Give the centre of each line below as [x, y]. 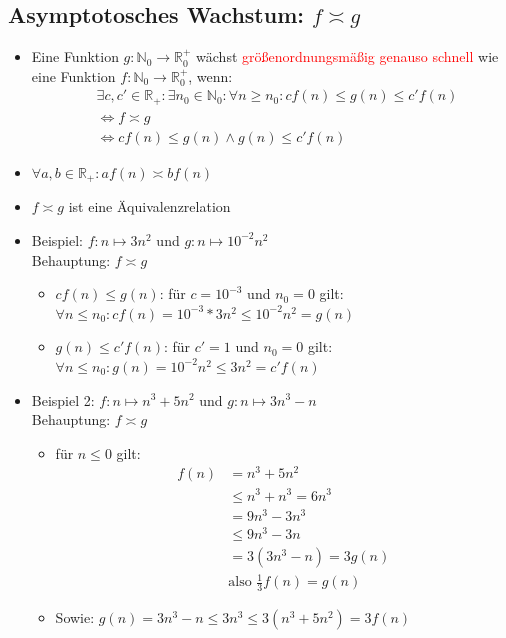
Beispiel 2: [63, 399]
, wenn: [210, 75]
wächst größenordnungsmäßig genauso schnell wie [347, 56]
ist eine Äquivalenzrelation [149, 206]
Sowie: [75, 617]
